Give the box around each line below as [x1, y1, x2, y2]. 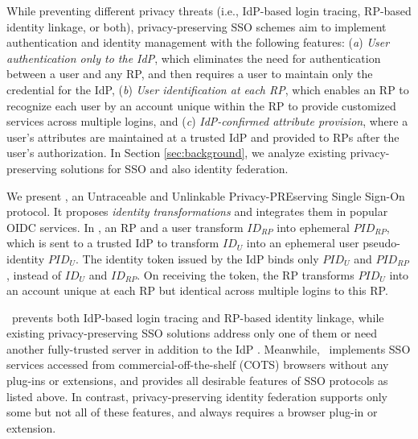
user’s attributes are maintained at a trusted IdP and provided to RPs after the [6, 128, 400, 145]
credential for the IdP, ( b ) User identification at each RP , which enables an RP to [6, 81, 409, 97]
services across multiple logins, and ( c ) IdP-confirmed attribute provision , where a [6, 113, 408, 130]
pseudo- [363, 234, 401, 251]
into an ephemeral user [246, 234, 359, 251]
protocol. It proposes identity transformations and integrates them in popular [6, 203, 388, 220]
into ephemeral [277, 218, 350, 235]
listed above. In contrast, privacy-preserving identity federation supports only [6, 387, 387, 404]
